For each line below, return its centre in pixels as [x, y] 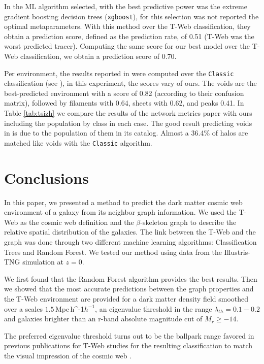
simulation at [43, 262]
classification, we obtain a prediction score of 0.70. [98, 56]
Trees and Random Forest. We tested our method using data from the [113, 252]
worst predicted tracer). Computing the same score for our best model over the [127, 46]
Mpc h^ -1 [70, 308]
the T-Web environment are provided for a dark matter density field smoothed [126, 298]
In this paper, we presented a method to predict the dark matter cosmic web [123, 202]
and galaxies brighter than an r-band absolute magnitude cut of [103, 319]
